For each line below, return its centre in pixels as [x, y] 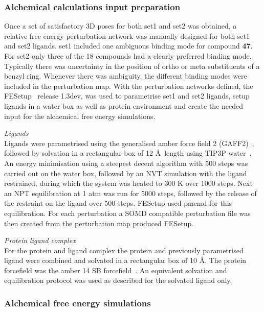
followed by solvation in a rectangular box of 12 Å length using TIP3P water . [128, 153]
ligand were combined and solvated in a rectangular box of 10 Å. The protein [125, 260]
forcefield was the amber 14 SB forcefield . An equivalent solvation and [116, 270]
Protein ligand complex [40, 240]
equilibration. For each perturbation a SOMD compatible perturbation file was [127, 213]
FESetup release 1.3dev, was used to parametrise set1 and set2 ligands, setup [127, 96]
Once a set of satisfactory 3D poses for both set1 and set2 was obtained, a [120, 26]
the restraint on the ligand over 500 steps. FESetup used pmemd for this [118, 203]
